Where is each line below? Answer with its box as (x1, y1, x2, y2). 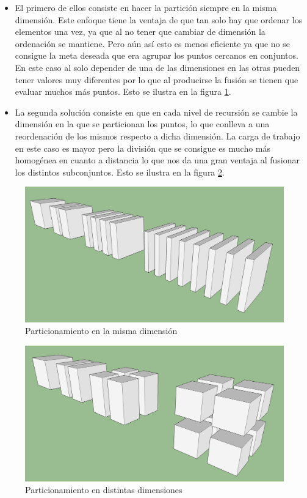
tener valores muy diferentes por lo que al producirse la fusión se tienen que (15, 73, 298, 86)
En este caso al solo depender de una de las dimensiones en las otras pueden (15, 61, 300, 73)
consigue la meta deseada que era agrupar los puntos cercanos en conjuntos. (15, 49, 298, 62)
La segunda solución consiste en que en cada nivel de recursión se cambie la (15, 105, 298, 118)
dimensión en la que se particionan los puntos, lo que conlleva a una (15, 117, 270, 130)
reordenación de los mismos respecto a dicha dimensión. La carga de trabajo (15, 129, 300, 142)
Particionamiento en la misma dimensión (25, 324, 178, 337)
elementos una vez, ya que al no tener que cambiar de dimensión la (15, 25, 265, 38)
